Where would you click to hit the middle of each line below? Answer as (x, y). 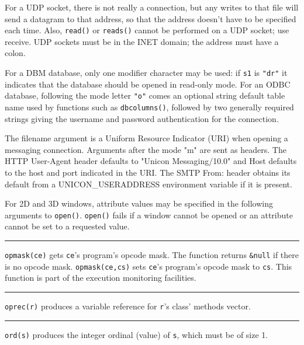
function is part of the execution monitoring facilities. (101, 278)
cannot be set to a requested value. (67, 226)
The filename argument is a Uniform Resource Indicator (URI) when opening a (146, 138)
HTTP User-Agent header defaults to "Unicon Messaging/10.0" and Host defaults (151, 161)
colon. (15, 53)
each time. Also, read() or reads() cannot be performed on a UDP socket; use (147, 30)
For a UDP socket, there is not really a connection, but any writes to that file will (152, 7)
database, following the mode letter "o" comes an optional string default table (145, 95)
